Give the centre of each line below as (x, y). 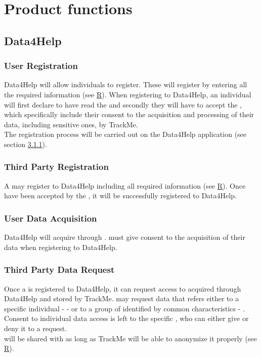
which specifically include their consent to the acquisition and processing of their (129, 114)
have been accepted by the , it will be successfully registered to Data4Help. (120, 195)
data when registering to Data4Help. (61, 247)
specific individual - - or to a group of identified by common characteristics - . (124, 308)
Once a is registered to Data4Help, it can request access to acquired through (123, 288)
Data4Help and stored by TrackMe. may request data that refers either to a (122, 298)
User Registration (41, 66)
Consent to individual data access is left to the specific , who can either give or (126, 318)
